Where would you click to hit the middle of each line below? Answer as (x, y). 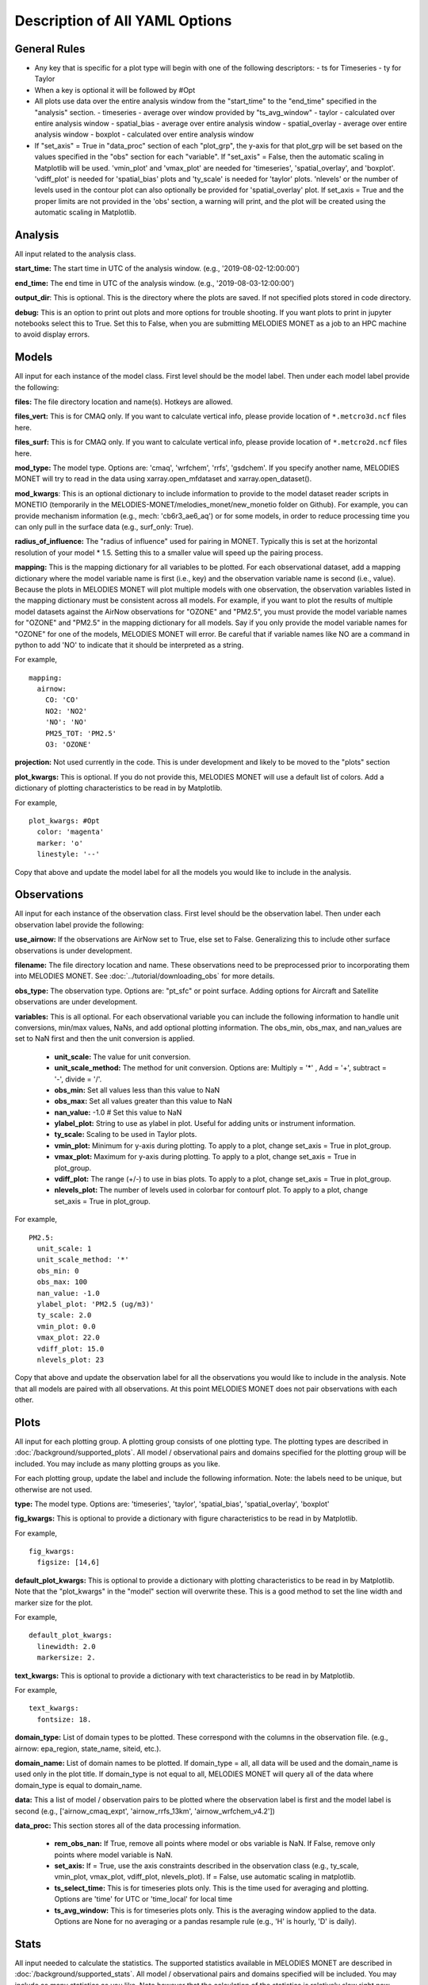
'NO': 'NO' (66, 722)
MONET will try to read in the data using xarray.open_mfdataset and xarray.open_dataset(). (163, 479)
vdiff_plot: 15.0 (71, 1349)
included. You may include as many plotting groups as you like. (118, 1463)
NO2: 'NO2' (66, 711)
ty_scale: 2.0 (64, 1315)
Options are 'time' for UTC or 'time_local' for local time (143, 1899)
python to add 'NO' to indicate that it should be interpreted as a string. (129, 645)
